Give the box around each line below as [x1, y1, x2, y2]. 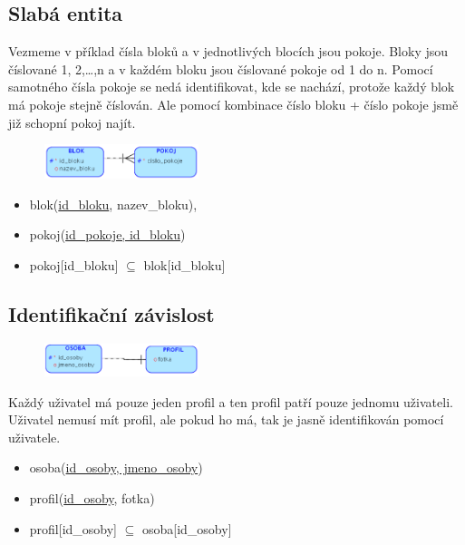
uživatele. [8, 427, 61, 446]
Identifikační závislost [8, 299, 215, 327]
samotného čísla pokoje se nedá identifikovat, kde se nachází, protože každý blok [8, 77, 455, 96]
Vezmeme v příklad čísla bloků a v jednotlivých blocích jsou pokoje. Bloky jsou [8, 42, 449, 61]
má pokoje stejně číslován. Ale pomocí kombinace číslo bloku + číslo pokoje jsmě [8, 94, 459, 113]
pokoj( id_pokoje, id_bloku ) [29, 225, 186, 244]
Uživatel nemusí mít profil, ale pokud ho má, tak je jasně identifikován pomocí [8, 410, 444, 429]
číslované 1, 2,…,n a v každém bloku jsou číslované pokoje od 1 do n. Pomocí [8, 59, 433, 78]
